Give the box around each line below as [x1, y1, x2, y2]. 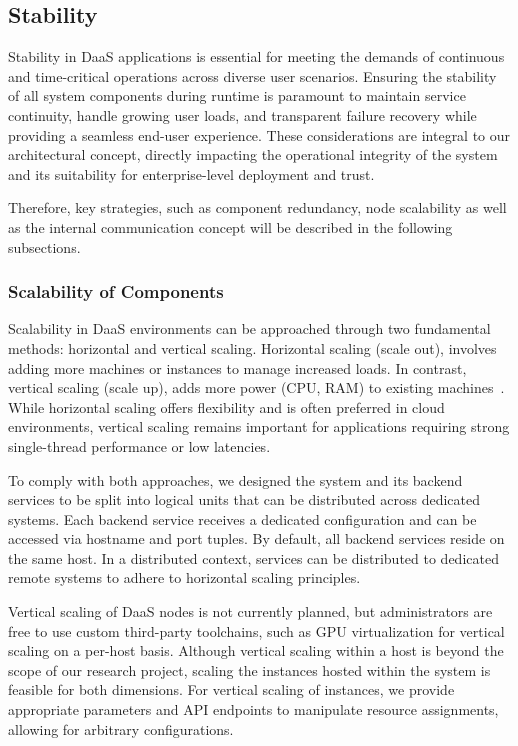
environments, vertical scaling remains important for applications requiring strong [8, 416, 510, 437]
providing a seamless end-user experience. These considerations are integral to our [8, 124, 511, 145]
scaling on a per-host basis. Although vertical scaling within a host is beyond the [8, 640, 504, 661]
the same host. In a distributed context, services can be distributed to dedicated [8, 547, 499, 568]
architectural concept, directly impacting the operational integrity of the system [8, 144, 498, 165]
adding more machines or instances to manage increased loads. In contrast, [8, 357, 467, 378]
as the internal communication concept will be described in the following [8, 216, 453, 237]
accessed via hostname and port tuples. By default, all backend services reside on [8, 528, 505, 549]
